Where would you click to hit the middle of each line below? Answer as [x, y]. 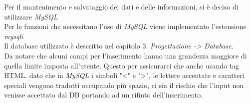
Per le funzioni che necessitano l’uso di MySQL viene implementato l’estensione [125, 26]
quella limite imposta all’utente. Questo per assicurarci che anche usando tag [122, 65]
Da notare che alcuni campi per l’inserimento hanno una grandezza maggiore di [125, 55]
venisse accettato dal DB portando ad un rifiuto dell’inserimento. [104, 95]
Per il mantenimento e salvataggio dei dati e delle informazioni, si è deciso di [121, 6]
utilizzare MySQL [31, 16]
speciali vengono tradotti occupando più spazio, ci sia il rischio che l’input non [124, 85]
